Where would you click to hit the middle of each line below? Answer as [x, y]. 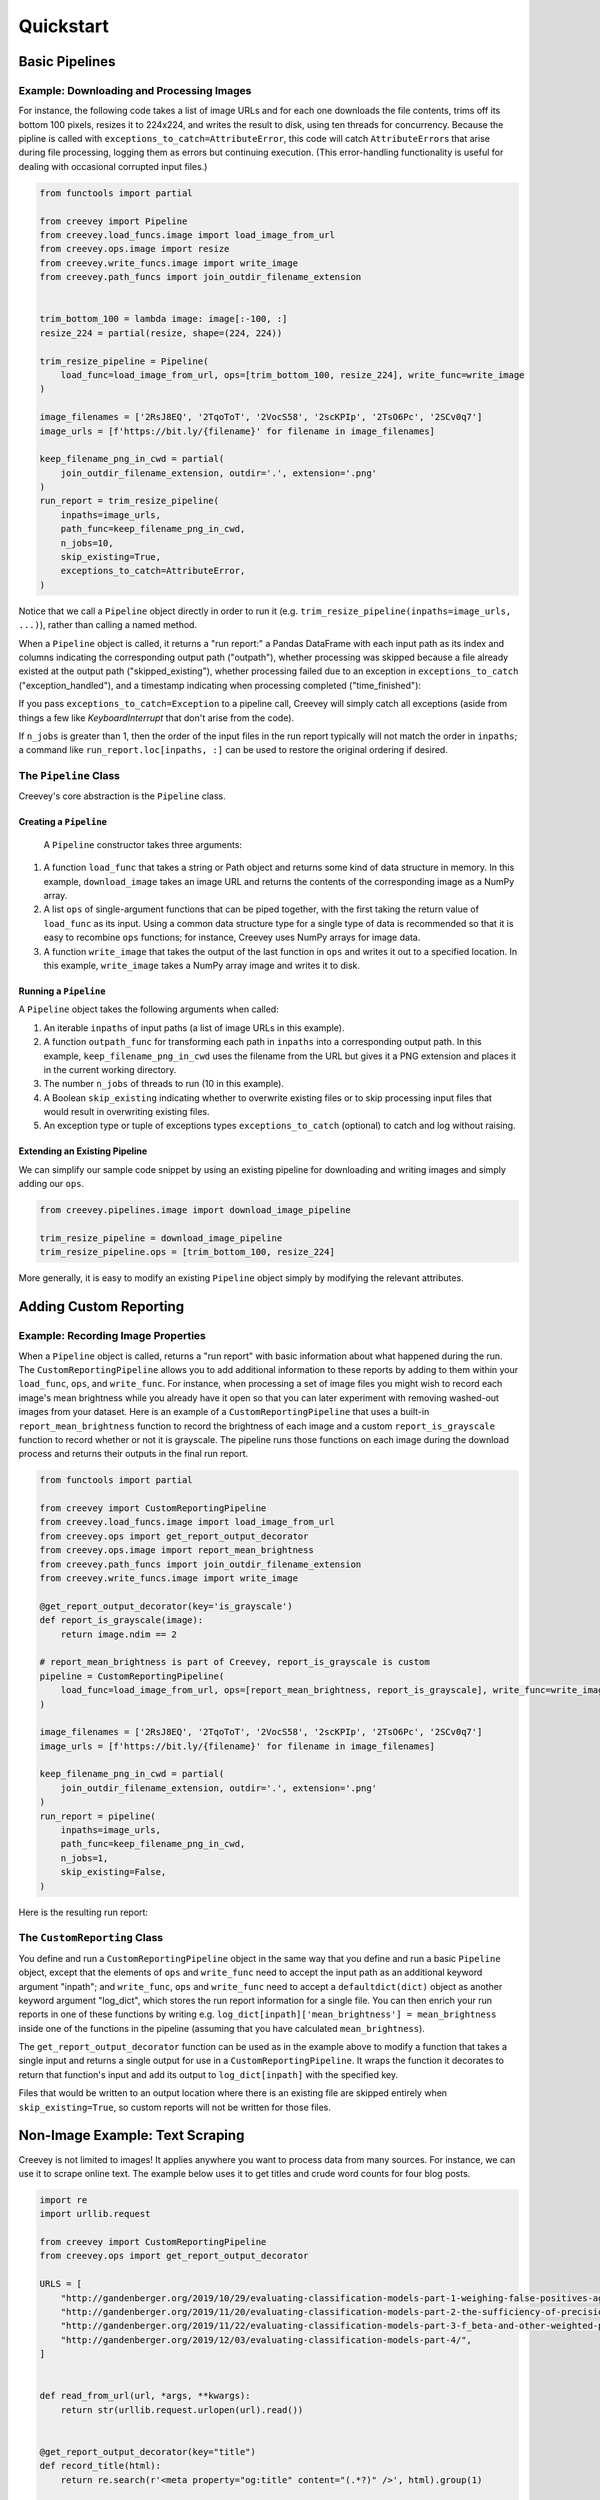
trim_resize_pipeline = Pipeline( [124, 361]
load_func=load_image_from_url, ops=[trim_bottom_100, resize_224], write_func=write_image [292, 374]
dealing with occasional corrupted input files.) [113, 166]
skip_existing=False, [113, 1872]
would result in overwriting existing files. [126, 1112]
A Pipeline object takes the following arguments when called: [148, 1009]
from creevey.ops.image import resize [134, 249]
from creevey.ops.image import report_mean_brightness [176, 1550]
